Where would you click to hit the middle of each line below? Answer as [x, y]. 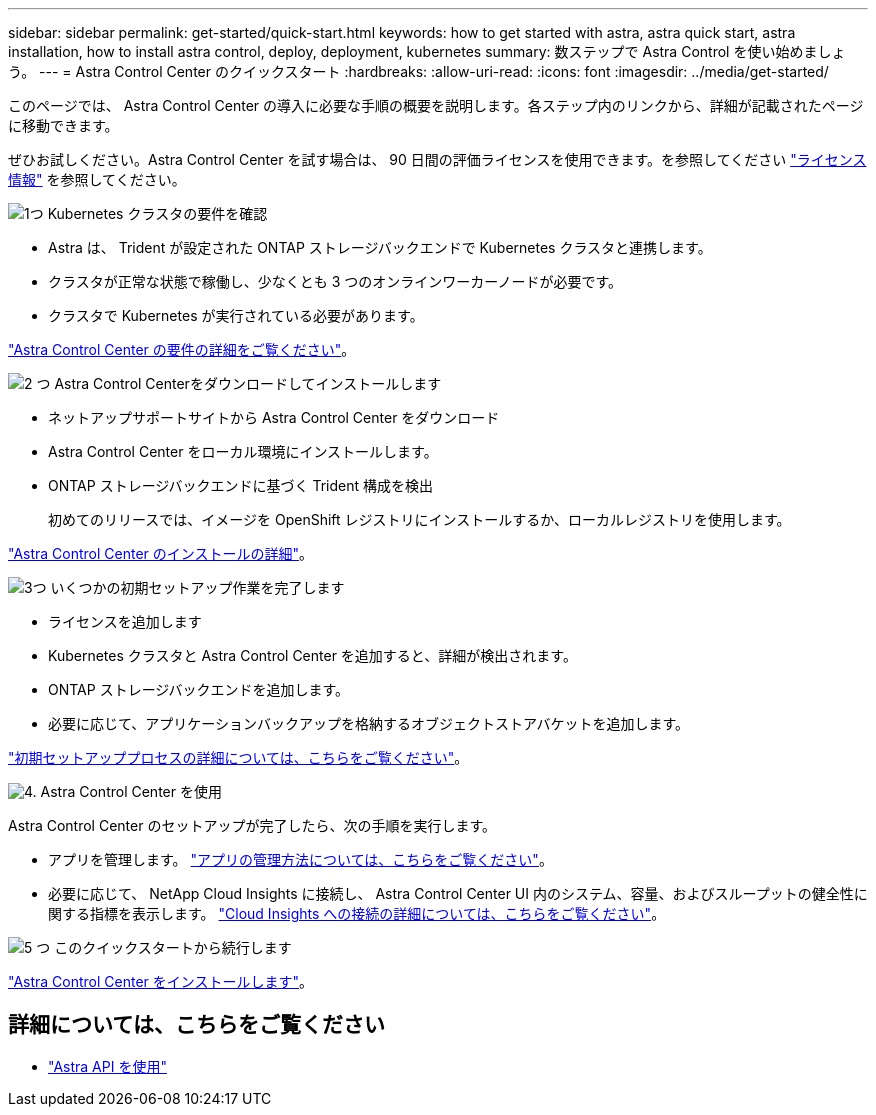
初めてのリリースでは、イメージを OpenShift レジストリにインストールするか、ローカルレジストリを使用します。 [419, 519]
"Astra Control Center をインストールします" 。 [161, 981]
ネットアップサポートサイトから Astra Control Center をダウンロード [274, 417]
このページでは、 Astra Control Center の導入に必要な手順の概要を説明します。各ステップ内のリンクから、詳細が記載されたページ [436, 105]
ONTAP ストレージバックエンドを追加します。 [199, 689]
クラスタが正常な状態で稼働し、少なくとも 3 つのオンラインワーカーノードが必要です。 [335, 281]
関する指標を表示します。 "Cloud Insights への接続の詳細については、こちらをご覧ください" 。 [357, 913]
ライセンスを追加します [125, 621]
